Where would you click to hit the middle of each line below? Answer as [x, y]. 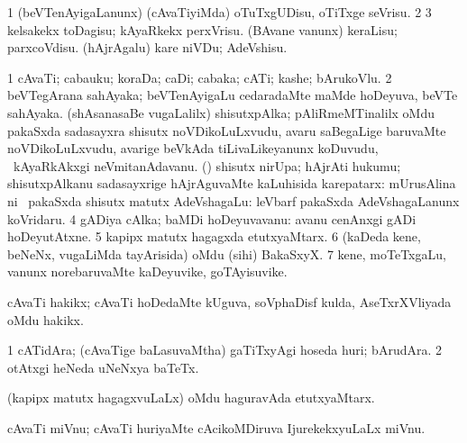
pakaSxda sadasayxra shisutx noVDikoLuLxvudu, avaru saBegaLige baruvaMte [227, 130]
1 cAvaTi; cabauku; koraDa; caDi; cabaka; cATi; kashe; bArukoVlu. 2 [200, 77]
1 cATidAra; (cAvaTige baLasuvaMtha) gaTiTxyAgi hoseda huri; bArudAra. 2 [224, 350]
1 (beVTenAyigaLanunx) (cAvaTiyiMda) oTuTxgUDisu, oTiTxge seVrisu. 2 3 [220, 12]
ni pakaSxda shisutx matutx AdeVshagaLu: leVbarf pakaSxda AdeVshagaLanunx [233, 200]
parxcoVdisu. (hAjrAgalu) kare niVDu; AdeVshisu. [147, 47]
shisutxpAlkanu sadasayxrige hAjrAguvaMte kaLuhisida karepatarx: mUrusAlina [232, 183]
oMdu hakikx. [46, 319]
